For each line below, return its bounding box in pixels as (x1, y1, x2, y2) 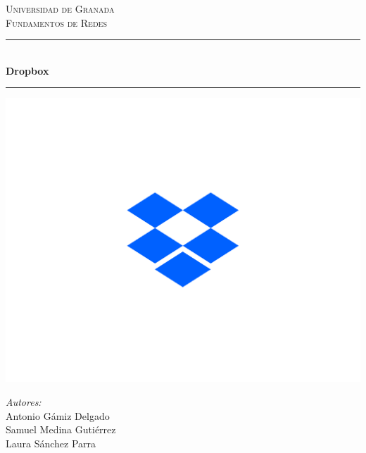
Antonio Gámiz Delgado (6, 408, 110, 423)
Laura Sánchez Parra (6, 435, 96, 450)
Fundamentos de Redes (6, 15, 107, 30)
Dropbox (6, 63, 49, 77)
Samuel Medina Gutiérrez (6, 422, 116, 437)
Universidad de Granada (6, 1, 115, 15)
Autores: (6, 395, 42, 409)
